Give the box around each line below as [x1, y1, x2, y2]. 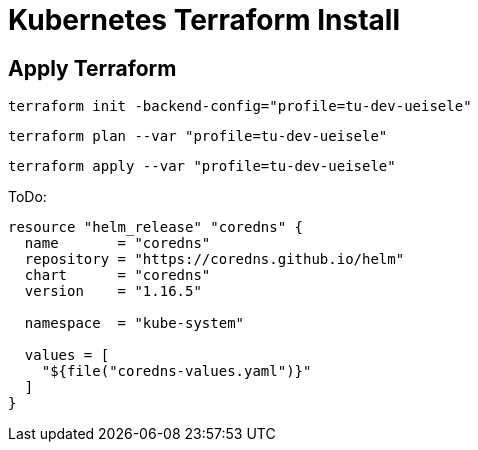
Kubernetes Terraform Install [8, 3, 401, 37]
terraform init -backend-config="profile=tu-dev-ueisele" [8, 98, 472, 115]
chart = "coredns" [24, 267, 211, 284]
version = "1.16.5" [24, 283, 202, 300]
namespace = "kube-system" [24, 315, 245, 332]
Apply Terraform [8, 55, 177, 81]
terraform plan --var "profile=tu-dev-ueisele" [8, 128, 388, 145]
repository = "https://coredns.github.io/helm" [24, 251, 405, 268]
